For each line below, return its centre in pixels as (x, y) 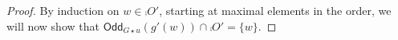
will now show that (53, 25)
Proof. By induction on (63, 10)
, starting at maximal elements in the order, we (275, 10)
